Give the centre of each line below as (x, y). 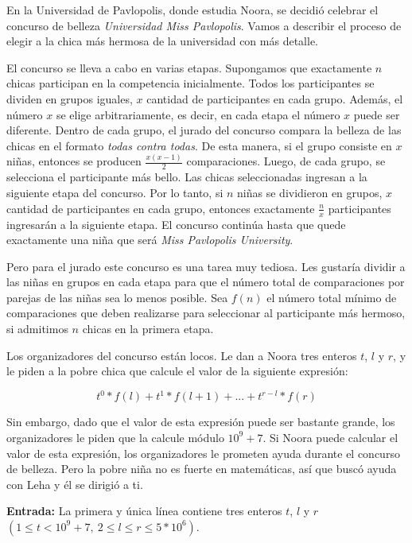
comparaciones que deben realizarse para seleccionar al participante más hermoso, (206, 313)
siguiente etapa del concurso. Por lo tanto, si (115, 193)
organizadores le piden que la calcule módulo (115, 437)
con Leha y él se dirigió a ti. (75, 484)
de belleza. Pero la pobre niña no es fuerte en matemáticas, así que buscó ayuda (202, 469)
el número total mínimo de (332, 297)
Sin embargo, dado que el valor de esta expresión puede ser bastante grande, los (201, 422)
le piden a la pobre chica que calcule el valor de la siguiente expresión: (177, 371)
